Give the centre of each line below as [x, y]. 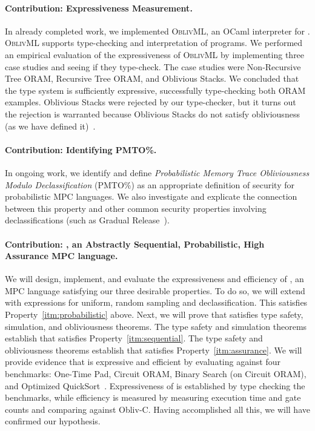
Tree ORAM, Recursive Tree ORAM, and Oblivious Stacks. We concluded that [152, 78]
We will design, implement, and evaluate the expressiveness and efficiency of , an [154, 279]
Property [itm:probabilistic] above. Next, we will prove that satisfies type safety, [154, 314]
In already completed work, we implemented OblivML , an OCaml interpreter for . [157, 31]
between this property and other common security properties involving [136, 208]
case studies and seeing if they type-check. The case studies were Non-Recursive [153, 66]
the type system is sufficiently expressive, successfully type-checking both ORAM [155, 90]
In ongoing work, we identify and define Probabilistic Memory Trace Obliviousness [157, 172]
